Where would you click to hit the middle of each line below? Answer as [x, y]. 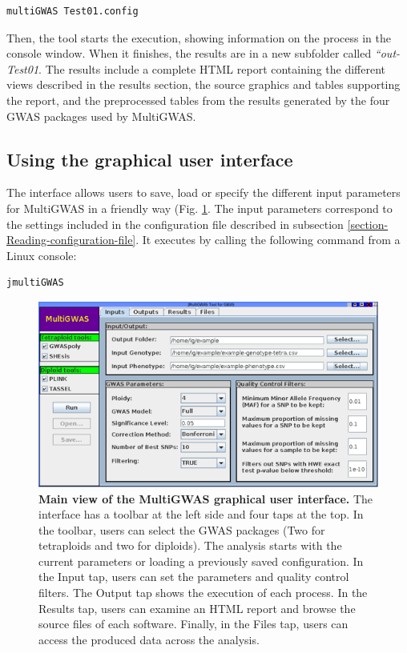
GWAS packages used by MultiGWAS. [101, 116]
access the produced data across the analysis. [149, 639]
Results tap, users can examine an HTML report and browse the [197, 608]
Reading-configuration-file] [71, 240]
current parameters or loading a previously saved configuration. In [201, 561]
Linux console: [42, 255]
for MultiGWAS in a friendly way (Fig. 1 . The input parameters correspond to [199, 208]
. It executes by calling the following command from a [268, 240]
